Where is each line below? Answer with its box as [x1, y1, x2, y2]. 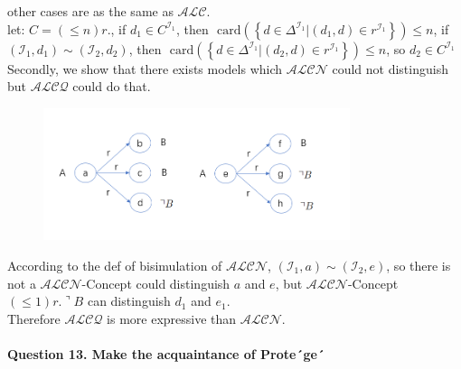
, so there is [386, 255, 451, 274]
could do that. [72, 77, 151, 96]
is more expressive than [107, 309, 237, 327]
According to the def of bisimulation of [7, 255, 222, 274]
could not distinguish [332, 59, 448, 78]
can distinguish [87, 291, 171, 310]
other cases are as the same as [7, 2, 174, 20]
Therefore [7, 309, 61, 327]
